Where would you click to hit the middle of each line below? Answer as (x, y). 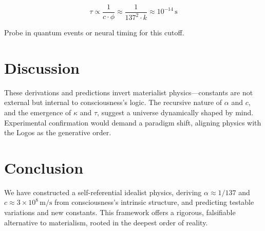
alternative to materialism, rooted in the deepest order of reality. (106, 222)
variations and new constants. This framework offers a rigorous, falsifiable (120, 212)
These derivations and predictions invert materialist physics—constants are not (129, 92)
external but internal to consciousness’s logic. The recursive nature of (113, 102)
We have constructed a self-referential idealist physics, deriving (103, 192)
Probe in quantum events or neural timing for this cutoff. (94, 33)
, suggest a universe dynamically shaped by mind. (175, 112)
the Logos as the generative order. (58, 132)
